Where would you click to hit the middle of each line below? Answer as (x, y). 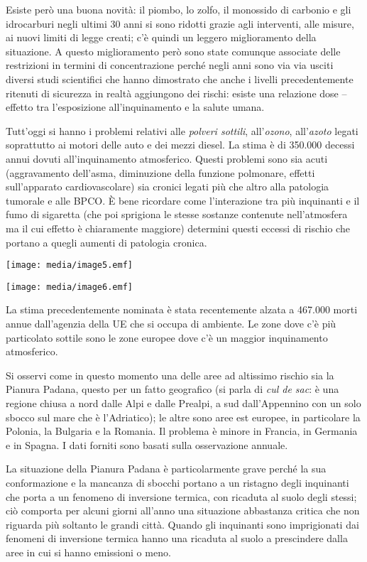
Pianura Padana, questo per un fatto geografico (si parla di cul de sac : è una (172, 389)
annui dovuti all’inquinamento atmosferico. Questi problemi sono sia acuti (167, 158)
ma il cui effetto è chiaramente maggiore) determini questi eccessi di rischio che (178, 228)
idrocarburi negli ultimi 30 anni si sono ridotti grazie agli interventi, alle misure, (180, 23)
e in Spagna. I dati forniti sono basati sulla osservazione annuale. (147, 444)
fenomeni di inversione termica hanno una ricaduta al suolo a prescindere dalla (177, 538)
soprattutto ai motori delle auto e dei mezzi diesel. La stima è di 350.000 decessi (180, 145)
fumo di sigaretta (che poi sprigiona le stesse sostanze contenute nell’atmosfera (177, 214)
